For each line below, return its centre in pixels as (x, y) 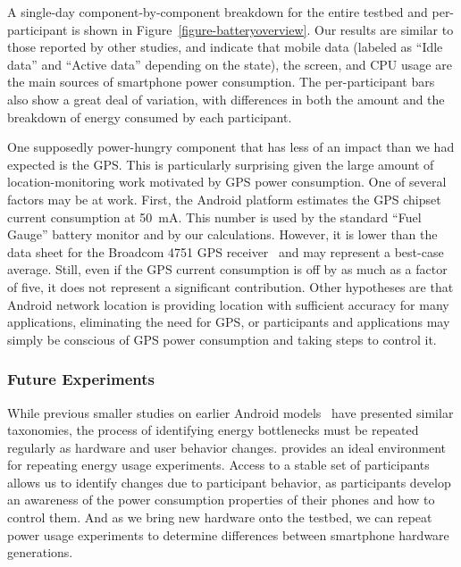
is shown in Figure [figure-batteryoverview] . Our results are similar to (263, 29)
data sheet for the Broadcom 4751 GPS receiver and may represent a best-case (226, 251)
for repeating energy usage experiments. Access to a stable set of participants (218, 465)
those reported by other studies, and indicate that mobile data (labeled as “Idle (225, 47)
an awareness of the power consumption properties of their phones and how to (221, 500)
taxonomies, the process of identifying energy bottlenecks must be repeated (213, 430)
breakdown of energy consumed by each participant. (150, 117)
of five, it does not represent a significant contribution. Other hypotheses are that (230, 286)
